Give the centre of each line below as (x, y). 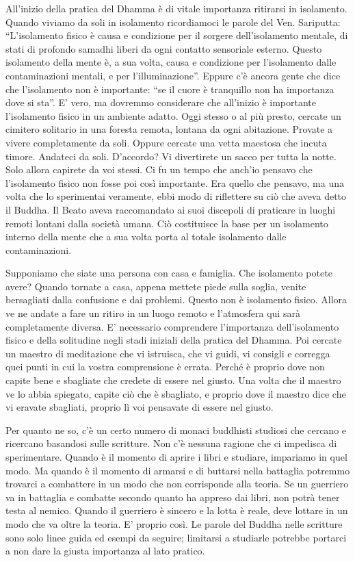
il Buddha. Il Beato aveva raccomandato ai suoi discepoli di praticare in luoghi (171, 209)
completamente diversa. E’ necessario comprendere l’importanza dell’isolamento (172, 326)
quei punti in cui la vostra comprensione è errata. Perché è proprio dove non (165, 367)
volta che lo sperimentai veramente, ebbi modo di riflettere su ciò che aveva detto (176, 196)
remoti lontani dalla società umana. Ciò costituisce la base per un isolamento (167, 223)
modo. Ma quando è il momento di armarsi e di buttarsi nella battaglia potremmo (178, 470)
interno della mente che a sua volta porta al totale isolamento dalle (146, 237)
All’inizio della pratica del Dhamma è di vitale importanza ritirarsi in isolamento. (176, 8)
